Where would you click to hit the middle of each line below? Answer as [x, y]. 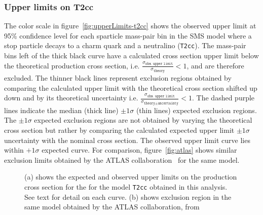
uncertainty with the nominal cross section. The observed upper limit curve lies [127, 140]
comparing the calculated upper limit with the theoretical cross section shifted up [131, 87]
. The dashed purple [223, 98]
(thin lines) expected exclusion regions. [196, 110]
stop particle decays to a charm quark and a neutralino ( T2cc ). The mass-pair [125, 45]
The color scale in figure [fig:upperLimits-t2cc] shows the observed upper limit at [130, 26]
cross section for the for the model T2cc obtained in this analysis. [126, 186]
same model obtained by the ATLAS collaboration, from [112, 207]
